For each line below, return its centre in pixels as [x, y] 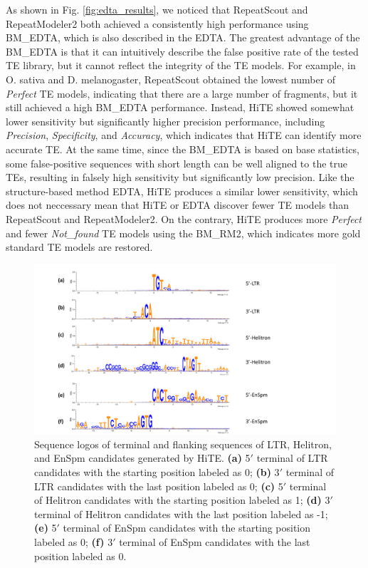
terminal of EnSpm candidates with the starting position [187, 528]
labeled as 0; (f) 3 [74, 541]
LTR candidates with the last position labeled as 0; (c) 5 [159, 486]
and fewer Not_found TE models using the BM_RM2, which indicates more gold [183, 233]
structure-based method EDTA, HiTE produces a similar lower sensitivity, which [182, 191]
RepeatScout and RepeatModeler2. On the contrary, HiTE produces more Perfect [184, 218]
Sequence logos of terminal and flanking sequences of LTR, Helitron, [183, 444]
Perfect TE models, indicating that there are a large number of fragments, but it [182, 93]
